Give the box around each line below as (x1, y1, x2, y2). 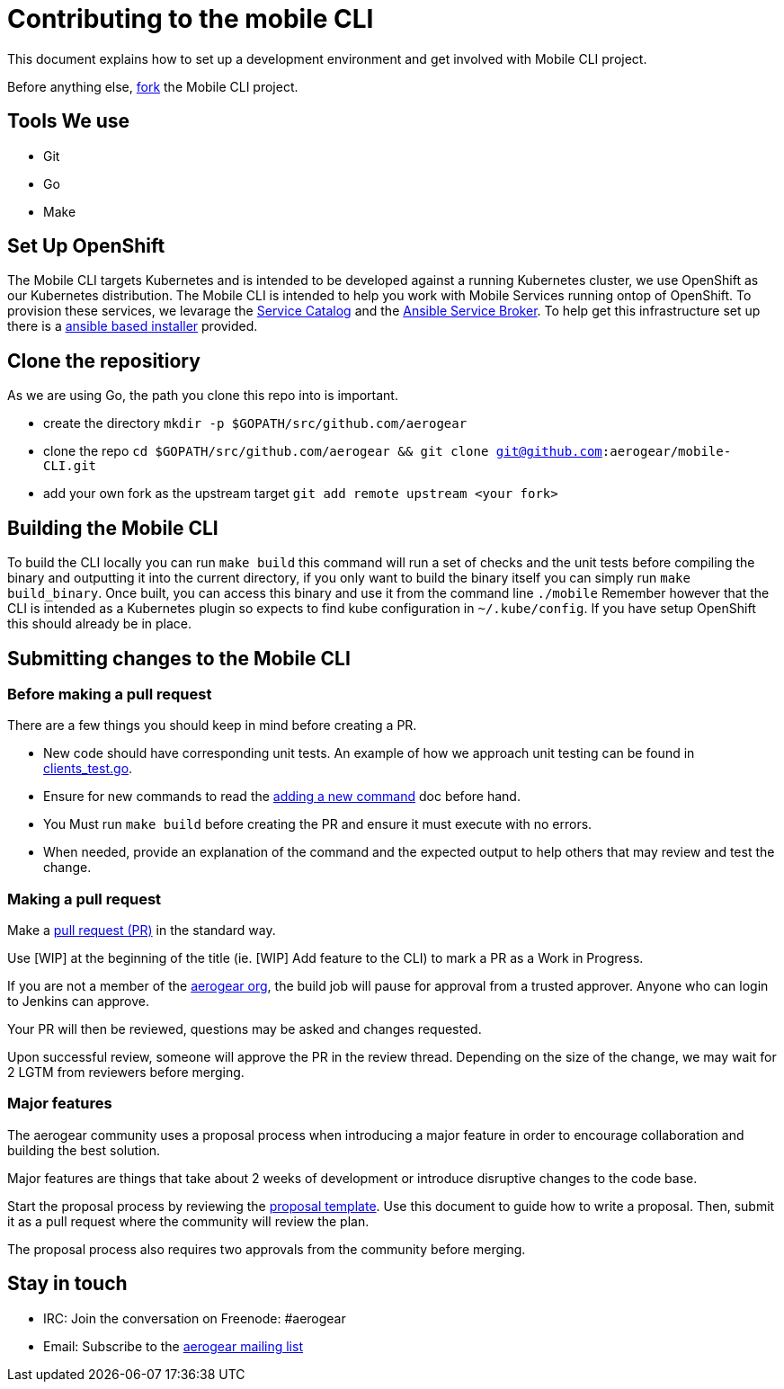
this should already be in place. (7, 616, 192, 632)
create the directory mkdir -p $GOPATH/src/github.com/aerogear (43, 415, 468, 432)
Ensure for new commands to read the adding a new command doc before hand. (43, 788, 521, 805)
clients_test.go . (43, 761, 133, 777)
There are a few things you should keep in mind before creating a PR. (7, 717, 417, 734)
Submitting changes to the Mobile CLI (7, 646, 351, 670)
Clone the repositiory (7, 349, 200, 372)
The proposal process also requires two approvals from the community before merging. (7, 1241, 526, 1257)
